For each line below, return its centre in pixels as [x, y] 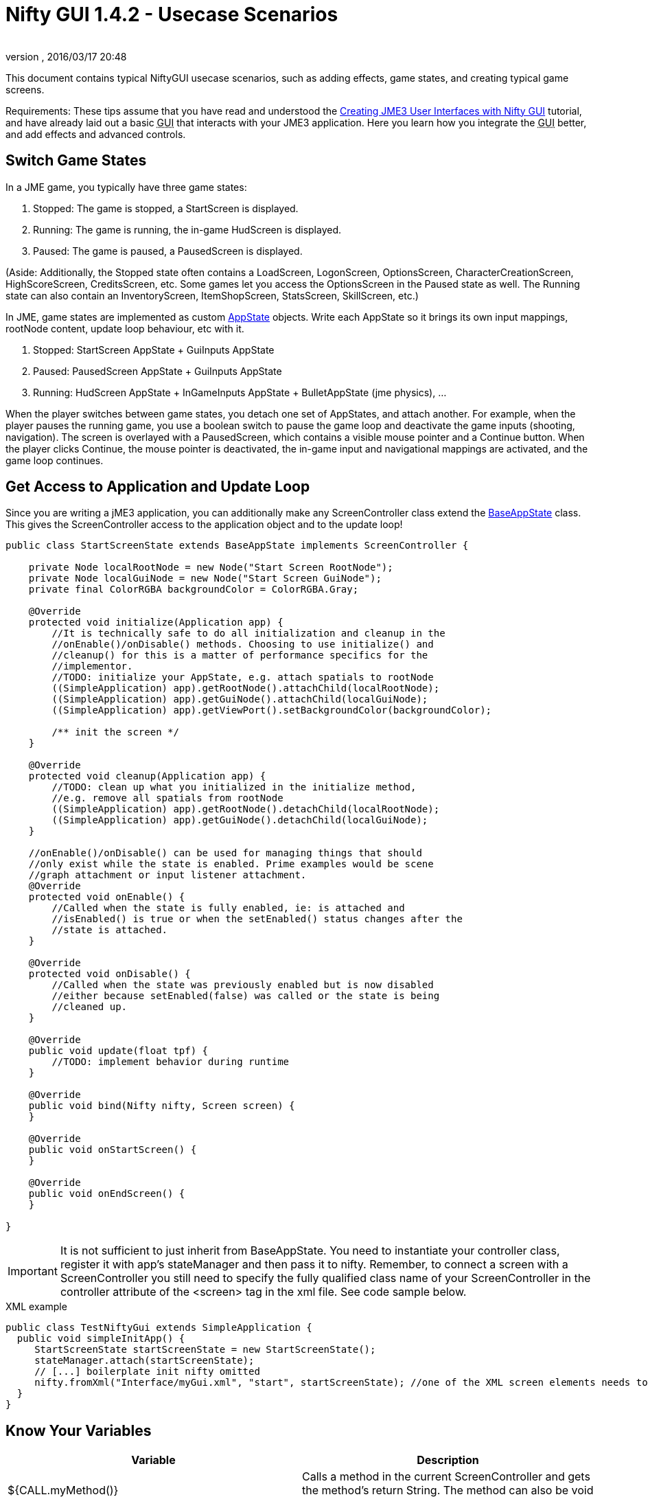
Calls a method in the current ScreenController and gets [446, 1477]
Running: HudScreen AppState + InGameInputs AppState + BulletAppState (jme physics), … [240, 392]
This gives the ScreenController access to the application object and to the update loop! [204, 525]
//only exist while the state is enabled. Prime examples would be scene [231, 864]
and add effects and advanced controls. [96, 134]
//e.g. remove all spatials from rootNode [167, 798]
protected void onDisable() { [109, 974]
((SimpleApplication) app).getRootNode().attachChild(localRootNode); [246, 688]
